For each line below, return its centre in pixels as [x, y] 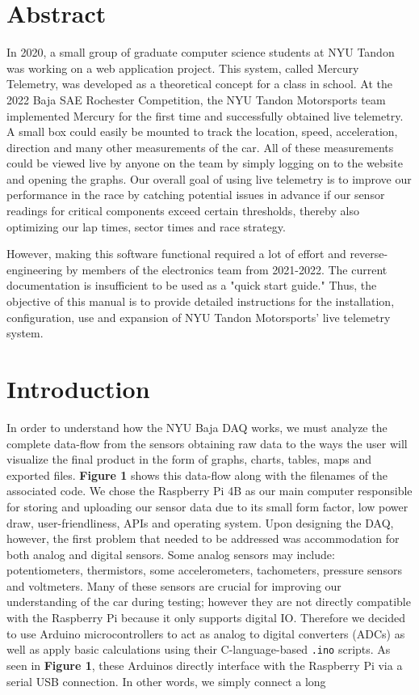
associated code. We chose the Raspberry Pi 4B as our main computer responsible [209, 491]
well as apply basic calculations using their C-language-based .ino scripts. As [199, 649]
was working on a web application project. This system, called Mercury [183, 68]
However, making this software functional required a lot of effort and [176, 254]
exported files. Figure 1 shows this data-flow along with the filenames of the [197, 475]
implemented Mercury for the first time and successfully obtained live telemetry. [205, 115]
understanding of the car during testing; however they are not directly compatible [209, 602]
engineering [35, 269]
